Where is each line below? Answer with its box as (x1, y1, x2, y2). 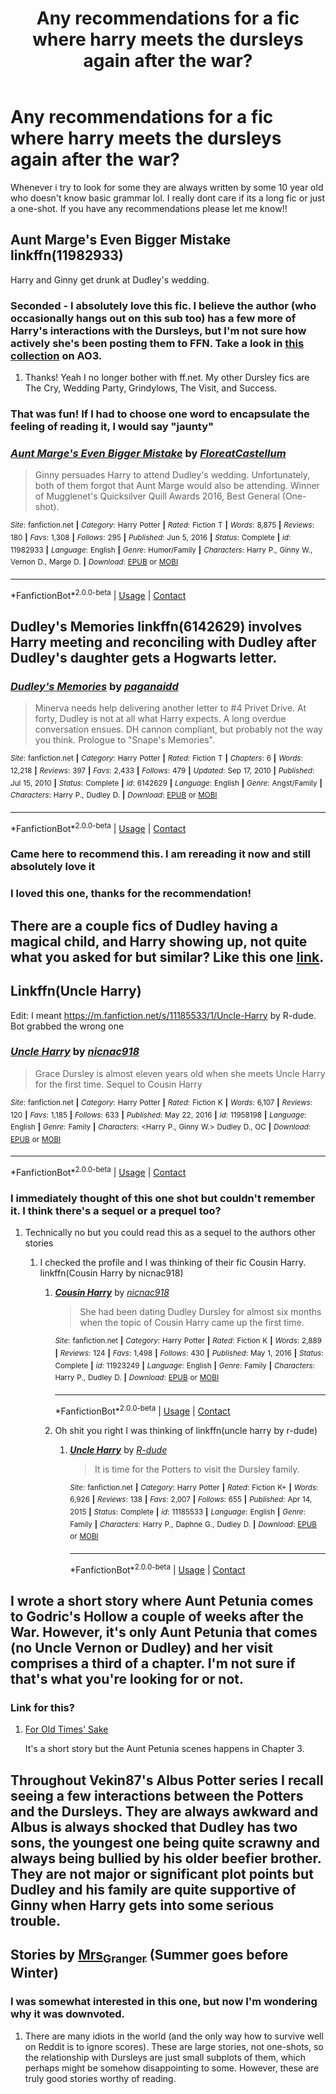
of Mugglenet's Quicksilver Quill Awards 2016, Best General (34, 490, 280, 502)
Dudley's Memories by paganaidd (10, 679, 179, 693)
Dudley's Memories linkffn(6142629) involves (10, 618, 303, 635)
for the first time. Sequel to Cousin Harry (34, 1078, 203, 1090)
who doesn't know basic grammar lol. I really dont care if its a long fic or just (10, 192, 326, 204)
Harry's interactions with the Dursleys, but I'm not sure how (10, 323, 307, 337)
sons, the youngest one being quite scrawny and (10, 1834, 321, 1851)
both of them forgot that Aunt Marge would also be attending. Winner (34, 480, 320, 492)
